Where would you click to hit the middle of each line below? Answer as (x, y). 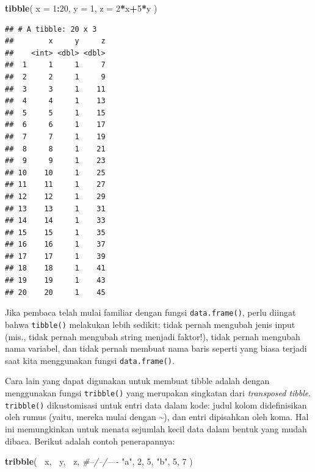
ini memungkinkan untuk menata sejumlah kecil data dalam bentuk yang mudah (156, 428)
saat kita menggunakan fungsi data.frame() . (90, 360)
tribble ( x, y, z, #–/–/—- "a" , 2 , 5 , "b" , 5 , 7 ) (99, 461)
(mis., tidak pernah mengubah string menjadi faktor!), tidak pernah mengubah (153, 336)
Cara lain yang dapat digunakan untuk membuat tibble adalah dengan (137, 381)
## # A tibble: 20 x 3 (51, 29)
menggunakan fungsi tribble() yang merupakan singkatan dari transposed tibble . (158, 393)
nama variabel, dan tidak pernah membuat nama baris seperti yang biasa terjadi (156, 348)
